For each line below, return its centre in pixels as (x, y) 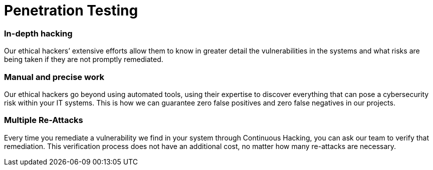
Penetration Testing (71, 10)
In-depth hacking (38, 33)
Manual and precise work (54, 77)
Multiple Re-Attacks (44, 120)
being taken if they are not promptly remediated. (84, 59)
